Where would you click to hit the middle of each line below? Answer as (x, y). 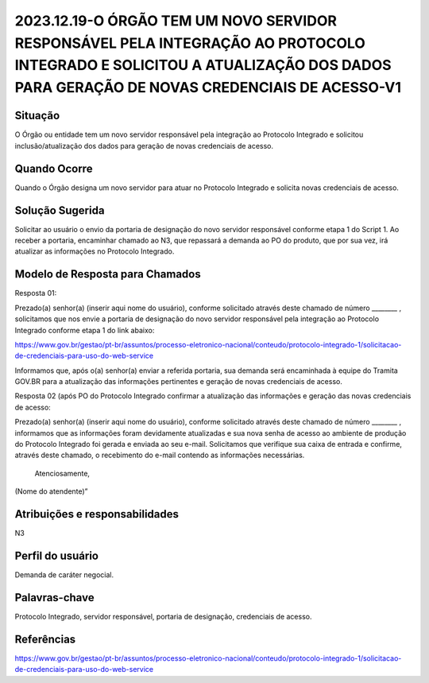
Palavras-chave (54, 598)
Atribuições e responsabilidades (97, 514)
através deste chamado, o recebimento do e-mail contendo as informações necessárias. (160, 455)
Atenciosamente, (62, 473)
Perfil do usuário (57, 555)
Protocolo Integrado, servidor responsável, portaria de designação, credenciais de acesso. (163, 616)
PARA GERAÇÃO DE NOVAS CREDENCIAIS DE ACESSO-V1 (208, 88)
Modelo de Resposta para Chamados (108, 274)
